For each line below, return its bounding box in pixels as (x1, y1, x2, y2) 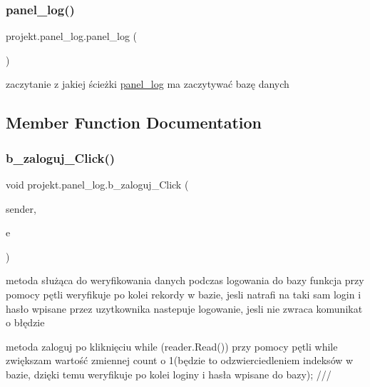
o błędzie (6, 315, 45, 330)
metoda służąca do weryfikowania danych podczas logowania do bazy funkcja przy (6, 273, 364, 288)
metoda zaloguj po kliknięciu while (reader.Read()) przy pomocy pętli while (6, 338, 338, 353)
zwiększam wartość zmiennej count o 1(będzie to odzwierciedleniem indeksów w (6, 353, 354, 368)
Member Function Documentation (6, 111, 262, 134)
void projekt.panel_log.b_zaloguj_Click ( (6, 177, 189, 191)
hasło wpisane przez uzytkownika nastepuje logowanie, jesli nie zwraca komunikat (6, 301, 363, 316)
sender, (6, 201, 36, 216)
